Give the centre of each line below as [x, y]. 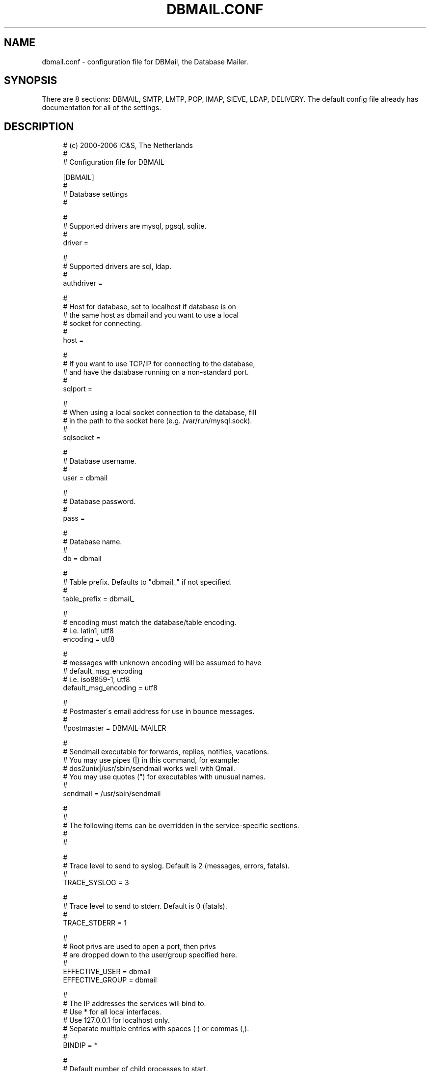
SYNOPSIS [31, 81]
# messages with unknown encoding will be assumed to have [162, 663]
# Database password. [99, 502]
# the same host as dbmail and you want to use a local [151, 315]
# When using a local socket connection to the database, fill [160, 413]
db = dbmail [82, 559]
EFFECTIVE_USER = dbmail [107, 972]
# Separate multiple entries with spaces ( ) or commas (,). [156, 1029]
